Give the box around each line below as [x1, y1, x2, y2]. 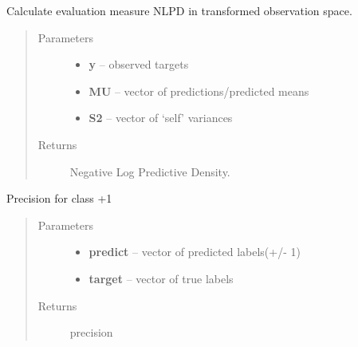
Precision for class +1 [6, 190, 112, 207]
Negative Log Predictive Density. [69, 163, 230, 179]
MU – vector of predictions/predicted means [89, 82, 309, 99]
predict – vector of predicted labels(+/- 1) [89, 243, 301, 260]
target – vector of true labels [89, 270, 234, 286]
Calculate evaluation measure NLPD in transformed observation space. [6, 2, 352, 18]
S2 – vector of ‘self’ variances [89, 109, 233, 126]
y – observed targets [89, 56, 189, 73]
